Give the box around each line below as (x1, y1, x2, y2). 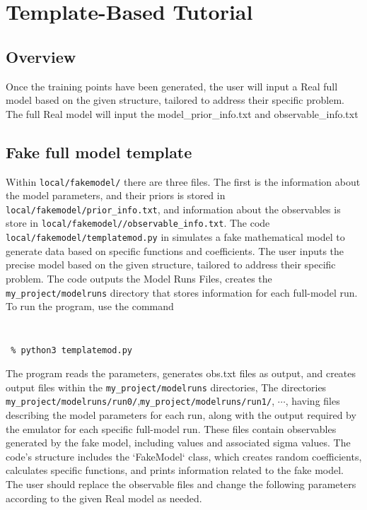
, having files (285, 393, 340, 408)
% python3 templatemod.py (11, 345, 132, 356)
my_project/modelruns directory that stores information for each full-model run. (6, 285, 358, 300)
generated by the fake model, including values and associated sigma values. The (6, 435, 351, 450)
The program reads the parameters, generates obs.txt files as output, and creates (6, 366, 356, 381)
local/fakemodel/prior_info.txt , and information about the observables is (6, 201, 341, 216)
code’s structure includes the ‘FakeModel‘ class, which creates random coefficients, (6, 449, 362, 463)
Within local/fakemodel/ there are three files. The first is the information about (6, 174, 361, 189)
